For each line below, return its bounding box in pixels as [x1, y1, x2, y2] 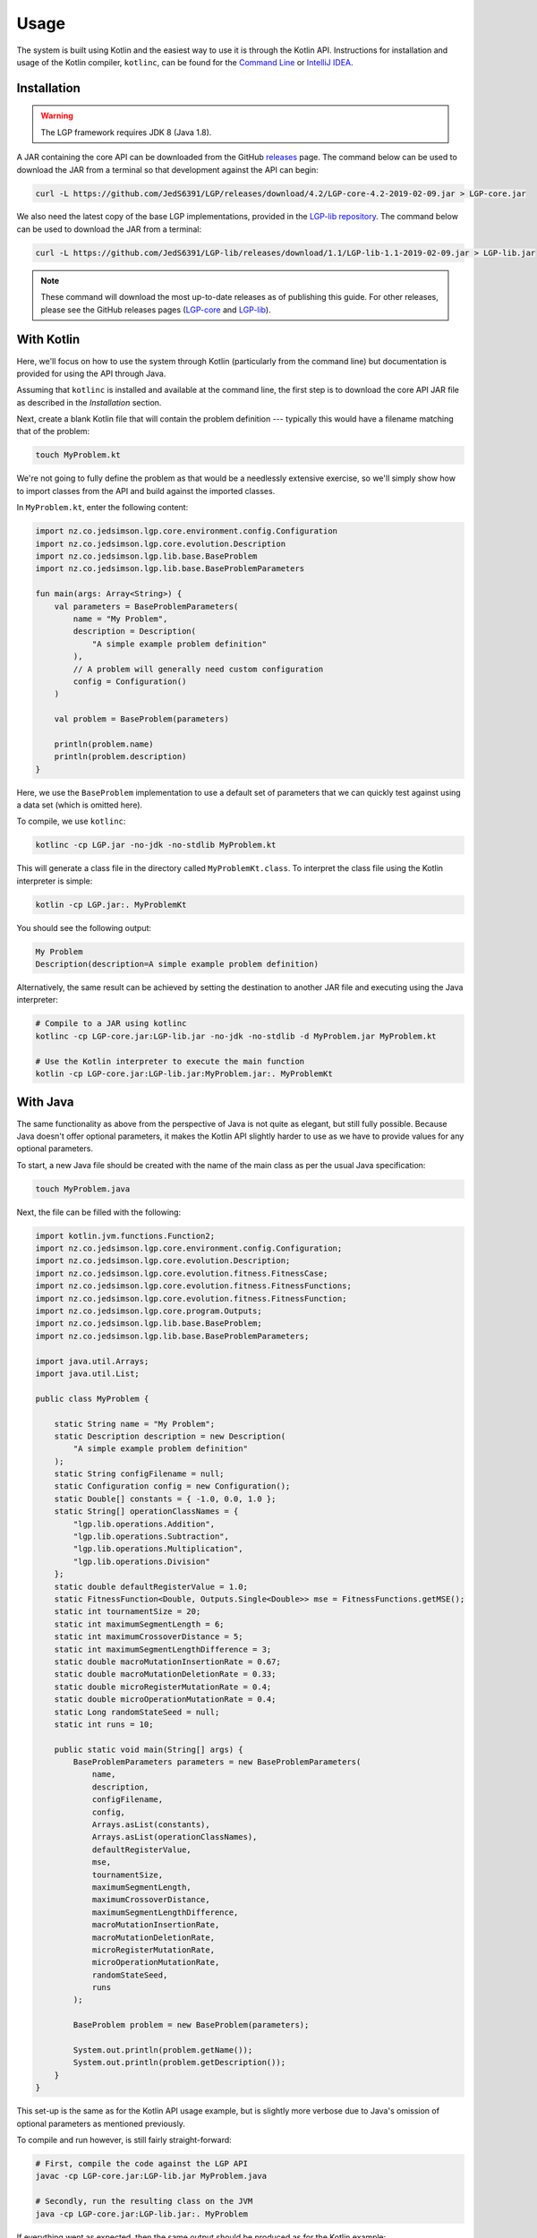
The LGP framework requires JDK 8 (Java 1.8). [40, 126, 212, 138]
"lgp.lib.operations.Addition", [72, 1518, 215, 1529]
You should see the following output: [16, 922, 152, 933]
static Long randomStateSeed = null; [54, 1706, 220, 1717]
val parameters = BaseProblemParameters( [54, 601, 239, 611]
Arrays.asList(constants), [91, 1820, 210, 1830]
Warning [40, 110, 73, 121]
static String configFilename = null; [54, 1469, 225, 1479]
